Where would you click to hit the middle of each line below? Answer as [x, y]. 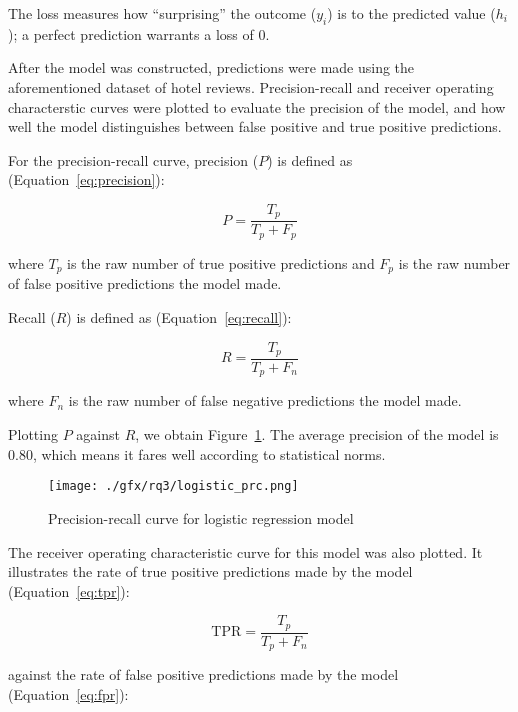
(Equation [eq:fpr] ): [68, 693]
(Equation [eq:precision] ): [86, 179]
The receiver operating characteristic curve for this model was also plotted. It [245, 551]
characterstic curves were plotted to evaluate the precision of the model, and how [257, 106]
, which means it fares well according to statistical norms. [209, 453]
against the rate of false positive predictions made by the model [203, 674]
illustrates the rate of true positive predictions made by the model [210, 571]
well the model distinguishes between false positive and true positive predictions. [255, 126]
